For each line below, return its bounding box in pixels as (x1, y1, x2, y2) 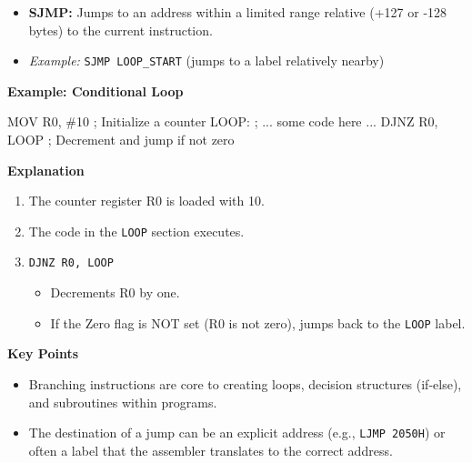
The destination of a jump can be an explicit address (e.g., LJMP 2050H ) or (28, 423, 446, 442)
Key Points (7, 344, 79, 363)
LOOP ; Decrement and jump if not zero (7, 130, 235, 149)
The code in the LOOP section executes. (28, 221, 245, 240)
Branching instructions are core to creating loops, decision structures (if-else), (28, 374, 462, 393)
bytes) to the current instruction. (28, 20, 213, 39)
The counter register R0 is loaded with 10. (28, 191, 265, 210)
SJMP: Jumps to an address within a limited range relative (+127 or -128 (28, 3, 447, 21)
